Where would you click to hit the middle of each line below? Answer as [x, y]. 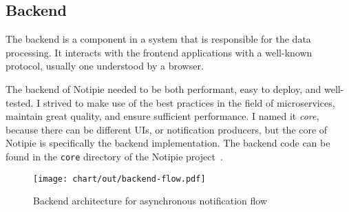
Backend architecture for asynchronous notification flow [150, 201]
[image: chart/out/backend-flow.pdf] [119, 179]
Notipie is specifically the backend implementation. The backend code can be [168, 143]
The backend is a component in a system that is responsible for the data [158, 39]
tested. [20, 102]
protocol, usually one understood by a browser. [105, 66]
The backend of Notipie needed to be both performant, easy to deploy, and [163, 88]
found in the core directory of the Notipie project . [114, 156]
